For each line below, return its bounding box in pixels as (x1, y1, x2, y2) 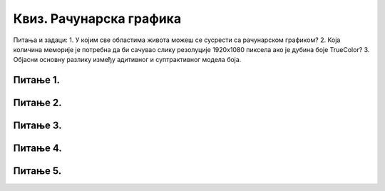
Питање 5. (13, 165, 62, 177)
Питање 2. (13, 97, 62, 109)
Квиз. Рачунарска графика (13, 11, 182, 26)
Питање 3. (13, 120, 62, 132)
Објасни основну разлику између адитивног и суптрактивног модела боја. (13, 56, 242, 64)
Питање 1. (13, 74, 61, 86)
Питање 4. (13, 143, 62, 155)
